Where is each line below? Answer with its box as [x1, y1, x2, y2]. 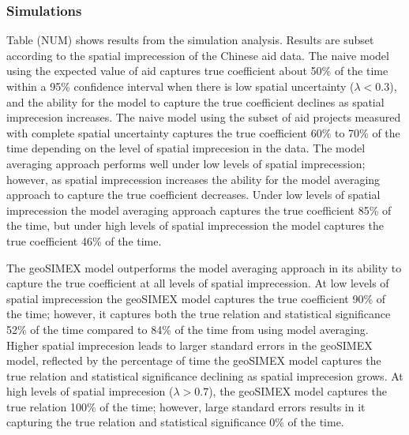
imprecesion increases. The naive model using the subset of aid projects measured [6, 109, 401, 126]
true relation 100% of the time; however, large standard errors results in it [6, 398, 366, 414]
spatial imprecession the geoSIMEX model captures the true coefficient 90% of [6, 290, 386, 306]
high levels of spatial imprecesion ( [6, 383, 174, 399]
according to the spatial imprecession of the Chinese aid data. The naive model [6, 47, 389, 63]
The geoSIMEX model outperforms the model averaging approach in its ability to [6, 259, 402, 276]
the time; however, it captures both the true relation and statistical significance [6, 306, 391, 322]
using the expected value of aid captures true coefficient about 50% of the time [6, 62, 388, 79]
